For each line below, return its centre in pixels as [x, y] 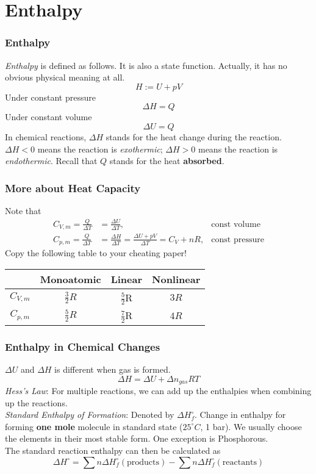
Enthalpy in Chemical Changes [83, 346]
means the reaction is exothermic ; [100, 149]
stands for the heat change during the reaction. [194, 136]
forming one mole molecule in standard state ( [94, 426]
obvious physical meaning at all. [65, 77]
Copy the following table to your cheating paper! [96, 253]
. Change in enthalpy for [240, 415]
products [143, 462]
